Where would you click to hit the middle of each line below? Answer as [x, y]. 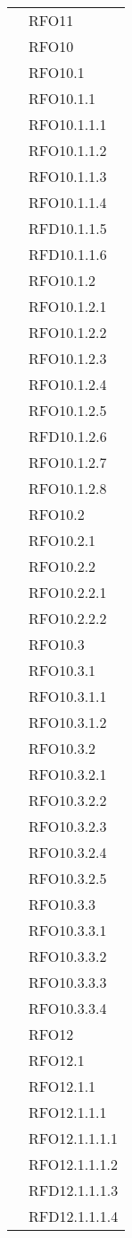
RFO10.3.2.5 [68, 878]
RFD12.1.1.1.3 [74, 1190]
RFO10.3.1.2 [68, 722]
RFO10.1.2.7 [68, 462]
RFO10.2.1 [62, 540]
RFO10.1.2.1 [68, 306]
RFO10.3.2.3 [68, 826]
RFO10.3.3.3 [68, 982]
